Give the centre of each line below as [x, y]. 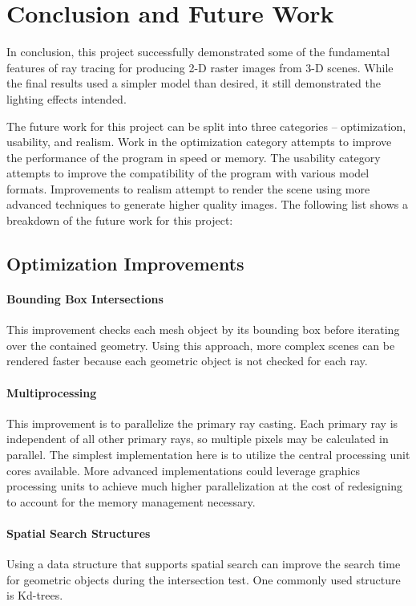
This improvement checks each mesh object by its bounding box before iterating [203, 329]
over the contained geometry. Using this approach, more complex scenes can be [201, 345]
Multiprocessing [52, 392]
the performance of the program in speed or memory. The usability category [194, 157]
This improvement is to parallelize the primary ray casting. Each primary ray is [202, 423]
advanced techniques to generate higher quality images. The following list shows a [207, 204]
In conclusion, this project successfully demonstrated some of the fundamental [198, 52]
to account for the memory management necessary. [131, 501]
